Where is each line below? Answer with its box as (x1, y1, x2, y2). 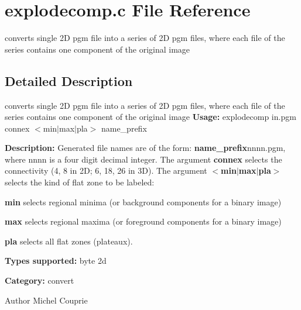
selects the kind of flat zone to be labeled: (5, 176, 155, 188)
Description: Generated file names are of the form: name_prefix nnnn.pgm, (5, 142, 286, 154)
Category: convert (5, 274, 74, 287)
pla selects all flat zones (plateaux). (5, 235, 133, 247)
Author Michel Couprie (5, 294, 88, 306)
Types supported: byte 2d (5, 254, 107, 267)
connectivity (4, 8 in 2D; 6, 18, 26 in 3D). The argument (5, 164, 207, 177)
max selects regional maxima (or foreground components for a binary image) (5, 215, 282, 228)
